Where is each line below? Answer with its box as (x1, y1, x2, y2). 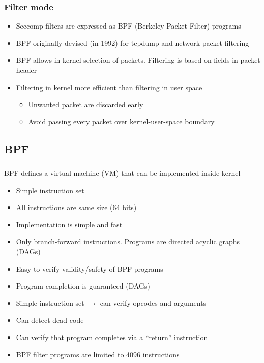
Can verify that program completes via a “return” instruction (16, 332, 208, 343)
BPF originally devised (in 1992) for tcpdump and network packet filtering (16, 37, 249, 48)
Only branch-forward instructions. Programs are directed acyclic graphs (16, 236, 240, 247)
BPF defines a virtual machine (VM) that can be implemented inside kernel (4, 168, 241, 178)
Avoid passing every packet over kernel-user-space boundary (28, 116, 215, 126)
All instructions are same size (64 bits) (16, 202, 137, 213)
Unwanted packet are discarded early (28, 99, 143, 110)
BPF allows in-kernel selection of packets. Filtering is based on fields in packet (16, 55, 260, 65)
